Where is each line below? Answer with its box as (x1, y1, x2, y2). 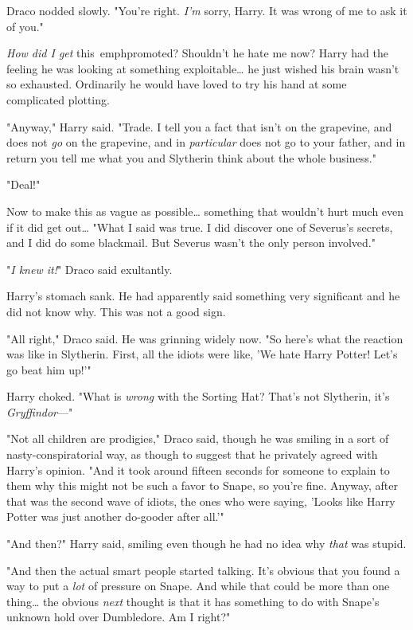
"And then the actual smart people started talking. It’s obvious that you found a (6, 562, 400, 578)
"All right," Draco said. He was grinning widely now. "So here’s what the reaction (6, 330, 403, 346)
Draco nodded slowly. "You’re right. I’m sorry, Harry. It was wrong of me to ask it (6, 2, 407, 18)
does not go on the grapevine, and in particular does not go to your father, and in (6, 134, 406, 151)
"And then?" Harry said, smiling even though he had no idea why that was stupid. (6, 535, 407, 552)
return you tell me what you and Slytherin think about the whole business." (6, 149, 376, 166)
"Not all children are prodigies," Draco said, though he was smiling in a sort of (6, 430, 389, 447)
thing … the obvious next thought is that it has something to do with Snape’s (6, 593, 380, 609)
